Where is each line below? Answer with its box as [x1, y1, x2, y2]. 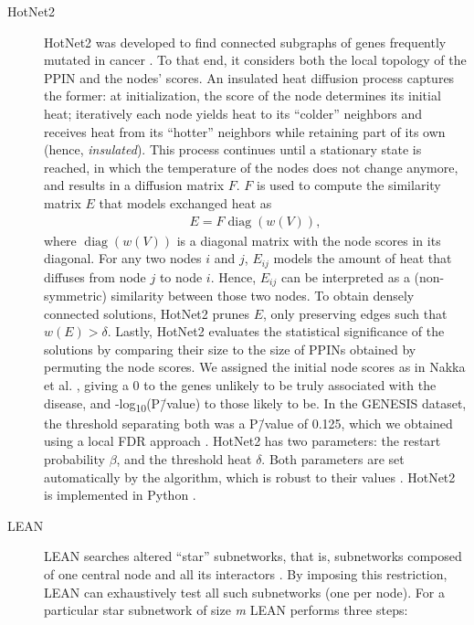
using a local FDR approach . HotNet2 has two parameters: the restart [44, 431, 441, 450]
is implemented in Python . [44, 485, 196, 504]
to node [159, 267, 203, 286]
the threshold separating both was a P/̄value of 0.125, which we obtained [44, 413, 453, 432]
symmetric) [44, 286, 107, 305]
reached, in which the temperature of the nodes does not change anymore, [44, 157, 458, 176]
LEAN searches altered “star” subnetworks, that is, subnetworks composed [44, 546, 462, 566]
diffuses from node [44, 267, 146, 286]
